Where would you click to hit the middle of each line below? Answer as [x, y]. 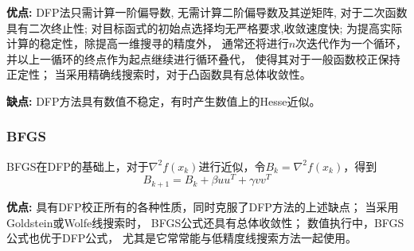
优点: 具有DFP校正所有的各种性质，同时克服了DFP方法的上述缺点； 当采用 [203, 206]
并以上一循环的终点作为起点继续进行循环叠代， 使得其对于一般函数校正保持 [203, 58]
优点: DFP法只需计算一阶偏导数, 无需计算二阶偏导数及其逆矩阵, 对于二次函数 [207, 12]
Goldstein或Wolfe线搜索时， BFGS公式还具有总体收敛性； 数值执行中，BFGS [205, 222]
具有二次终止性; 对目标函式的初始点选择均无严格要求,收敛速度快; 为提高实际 [204, 27]
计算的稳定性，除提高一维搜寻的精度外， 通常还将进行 [148, 43]
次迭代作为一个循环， [352, 43]
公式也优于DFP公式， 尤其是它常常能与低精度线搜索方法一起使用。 [182, 238]
